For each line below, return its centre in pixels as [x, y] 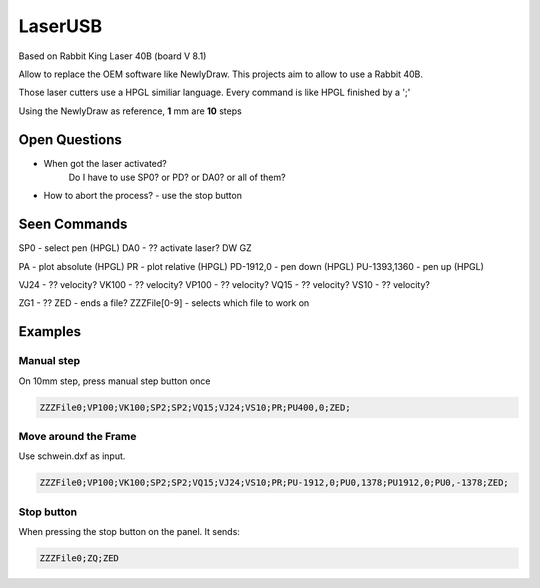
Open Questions [70, 139]
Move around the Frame [77, 436]
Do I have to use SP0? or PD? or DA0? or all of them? [177, 177]
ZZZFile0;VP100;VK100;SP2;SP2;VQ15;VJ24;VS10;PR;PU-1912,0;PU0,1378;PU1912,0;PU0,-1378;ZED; [274, 483]
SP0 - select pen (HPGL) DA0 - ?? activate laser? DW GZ [135, 248]
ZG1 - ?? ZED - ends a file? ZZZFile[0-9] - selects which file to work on [164, 303]
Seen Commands [73, 224]
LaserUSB [60, 26]
